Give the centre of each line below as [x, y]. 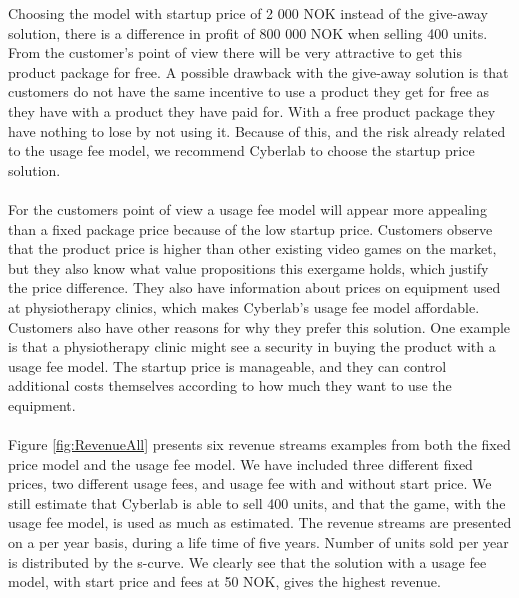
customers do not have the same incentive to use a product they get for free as [249, 91]
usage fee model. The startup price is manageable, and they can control [227, 365]
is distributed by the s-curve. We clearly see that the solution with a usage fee [247, 561]
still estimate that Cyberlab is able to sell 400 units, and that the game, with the [257, 502]
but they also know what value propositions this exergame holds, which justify [248, 267]
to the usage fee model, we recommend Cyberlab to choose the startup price [241, 150]
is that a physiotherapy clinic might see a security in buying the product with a [252, 346]
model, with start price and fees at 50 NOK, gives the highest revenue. [224, 581]
